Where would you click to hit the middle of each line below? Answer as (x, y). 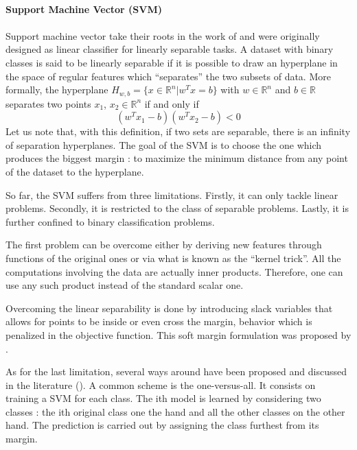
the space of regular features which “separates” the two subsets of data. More (168, 76)
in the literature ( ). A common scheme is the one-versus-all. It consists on (161, 384)
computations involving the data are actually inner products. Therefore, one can (174, 271)
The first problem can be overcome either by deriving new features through (164, 245)
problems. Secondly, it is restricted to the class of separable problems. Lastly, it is (177, 208)
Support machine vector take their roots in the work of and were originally (163, 35)
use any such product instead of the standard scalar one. (125, 285)
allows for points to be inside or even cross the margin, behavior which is (159, 321)
